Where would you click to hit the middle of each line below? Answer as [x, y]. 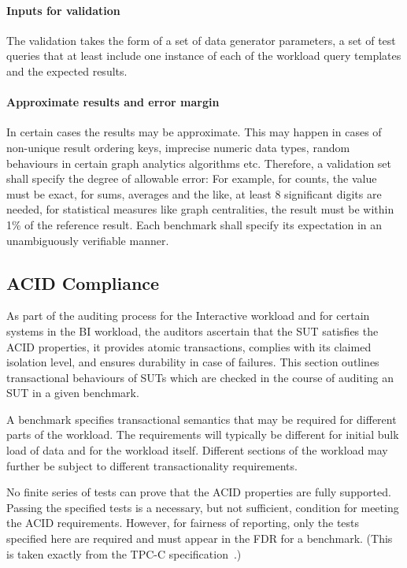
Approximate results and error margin [113, 102]
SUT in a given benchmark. [73, 393]
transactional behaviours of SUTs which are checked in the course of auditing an [200, 377]
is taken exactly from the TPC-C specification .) [124, 553]
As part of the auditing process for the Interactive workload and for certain [188, 316]
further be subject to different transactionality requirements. [152, 465]
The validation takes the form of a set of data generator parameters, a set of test [201, 40]
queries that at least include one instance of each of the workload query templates [204, 56]
